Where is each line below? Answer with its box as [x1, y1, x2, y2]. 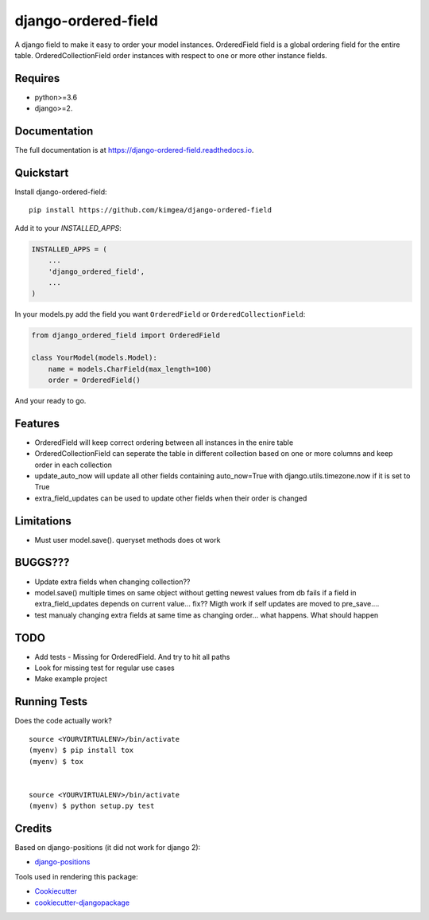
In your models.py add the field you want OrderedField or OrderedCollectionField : [14, 310, 306, 319]
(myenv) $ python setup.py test [29, 801, 155, 811]
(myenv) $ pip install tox [29, 746, 134, 755]
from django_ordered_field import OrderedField [31, 331, 220, 340]
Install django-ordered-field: [14, 187, 107, 197]
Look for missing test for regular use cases [34, 663, 175, 672]
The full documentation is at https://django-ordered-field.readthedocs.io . [14, 146, 254, 155]
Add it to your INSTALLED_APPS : [14, 223, 122, 232]
